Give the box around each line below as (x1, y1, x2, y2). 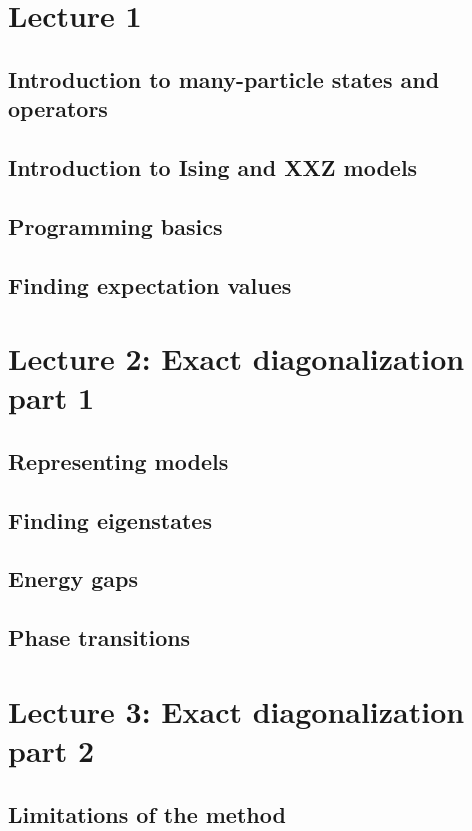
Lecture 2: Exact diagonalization (8, 338, 465, 379)
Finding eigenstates (8, 504, 212, 535)
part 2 (8, 729, 95, 770)
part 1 (8, 377, 95, 418)
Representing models (8, 445, 229, 476)
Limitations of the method (8, 798, 286, 829)
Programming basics (8, 210, 223, 241)
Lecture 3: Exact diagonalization (8, 690, 465, 731)
